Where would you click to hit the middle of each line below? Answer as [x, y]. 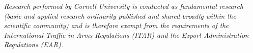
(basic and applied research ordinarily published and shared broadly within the [120, 15]
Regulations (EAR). [34, 44]
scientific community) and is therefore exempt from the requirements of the [116, 25]
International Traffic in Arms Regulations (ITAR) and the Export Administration [126, 35]
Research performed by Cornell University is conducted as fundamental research [124, 6]
